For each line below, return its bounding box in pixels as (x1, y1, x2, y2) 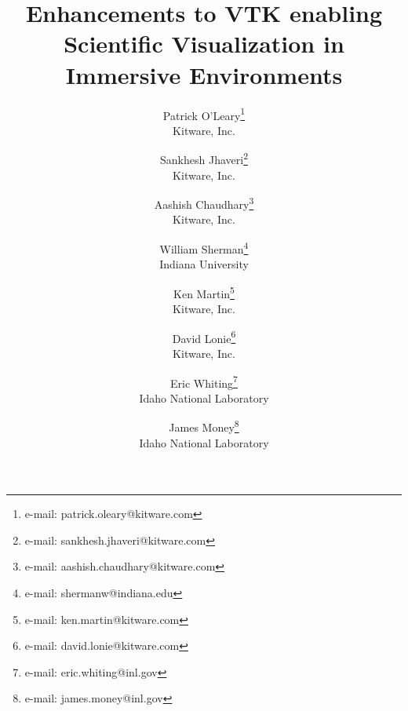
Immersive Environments (65, 58, 343, 90)
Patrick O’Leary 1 (162, 104, 246, 123)
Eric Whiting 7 (170, 372, 238, 391)
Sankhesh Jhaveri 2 (160, 149, 248, 167)
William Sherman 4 (159, 239, 249, 257)
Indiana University (159, 256, 249, 272)
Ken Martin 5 (173, 283, 235, 301)
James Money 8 (169, 417, 239, 436)
